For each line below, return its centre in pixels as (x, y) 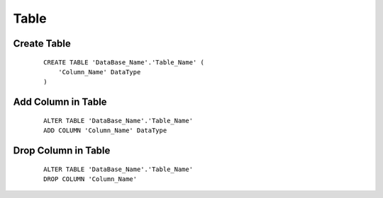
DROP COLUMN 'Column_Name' (90, 179)
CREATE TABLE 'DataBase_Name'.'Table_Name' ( (124, 62)
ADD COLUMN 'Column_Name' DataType (105, 130)
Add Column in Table (60, 102)
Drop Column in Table (62, 150)
